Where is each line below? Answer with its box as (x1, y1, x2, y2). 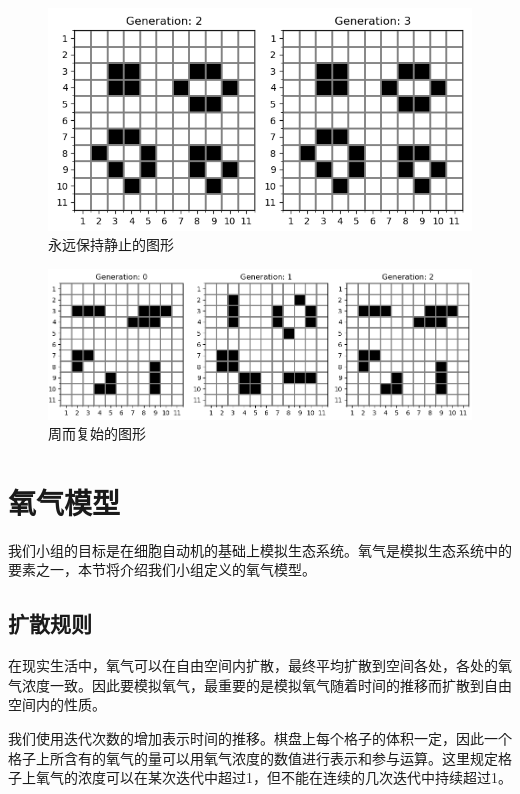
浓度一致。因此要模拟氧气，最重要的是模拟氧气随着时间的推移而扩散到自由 (21, 674, 512, 695)
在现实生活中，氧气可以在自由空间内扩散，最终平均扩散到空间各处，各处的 (8, 655, 498, 676)
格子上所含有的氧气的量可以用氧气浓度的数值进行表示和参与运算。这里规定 (8, 747, 498, 768)
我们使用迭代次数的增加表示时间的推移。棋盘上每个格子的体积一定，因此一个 (8, 728, 512, 748)
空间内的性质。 (8, 694, 106, 715)
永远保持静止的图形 (48, 234, 174, 255)
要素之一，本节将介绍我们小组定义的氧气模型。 (8, 559, 316, 580)
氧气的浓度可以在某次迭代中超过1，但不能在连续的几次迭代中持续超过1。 (35, 767, 512, 788)
